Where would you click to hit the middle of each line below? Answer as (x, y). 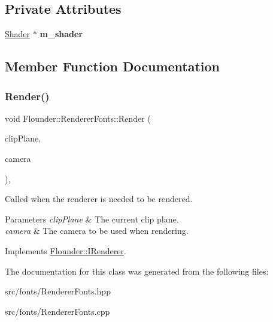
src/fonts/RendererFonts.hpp (58, 291)
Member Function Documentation (113, 66)
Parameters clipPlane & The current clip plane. (92, 219)
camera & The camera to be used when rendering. (97, 231)
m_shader (61, 34)
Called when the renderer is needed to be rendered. (99, 199)
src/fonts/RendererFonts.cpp (57, 311)
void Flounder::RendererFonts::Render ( (78, 118)
